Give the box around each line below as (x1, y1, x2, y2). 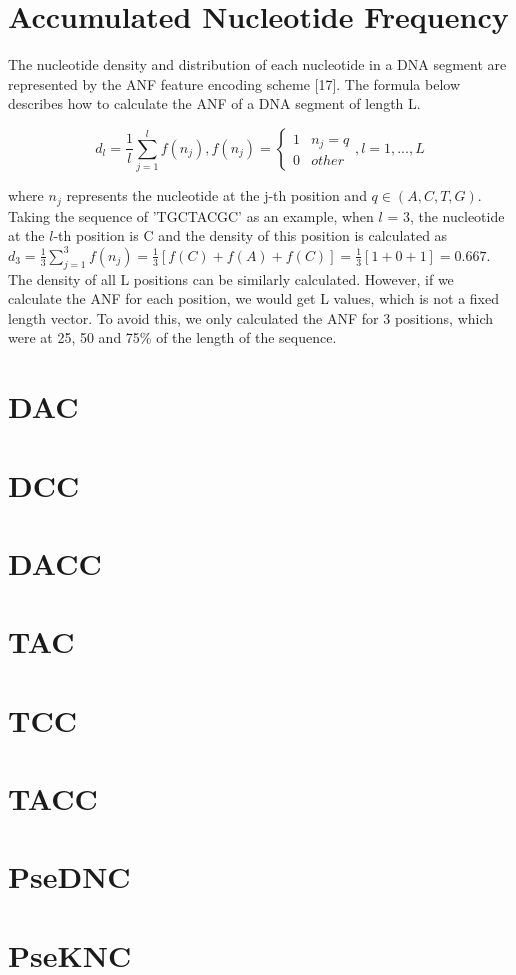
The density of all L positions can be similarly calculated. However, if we (8, 268, 454, 289)
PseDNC (8, 856, 131, 897)
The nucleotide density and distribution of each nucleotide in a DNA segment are (8, 54, 507, 75)
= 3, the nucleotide (387, 205, 505, 226)
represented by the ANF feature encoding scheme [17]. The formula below (8, 73, 460, 94)
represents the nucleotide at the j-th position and (66, 185, 367, 206)
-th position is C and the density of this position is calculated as (53, 225, 448, 246)
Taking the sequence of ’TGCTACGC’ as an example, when (8, 205, 374, 226)
